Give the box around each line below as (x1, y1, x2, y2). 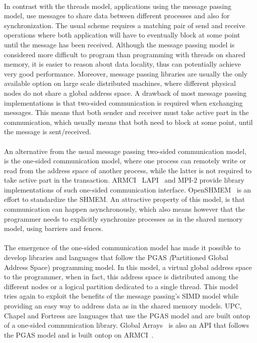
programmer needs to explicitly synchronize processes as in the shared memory (4, 213, 243, 224)
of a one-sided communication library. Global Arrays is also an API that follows (4, 320, 249, 330)
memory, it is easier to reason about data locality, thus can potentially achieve (4, 59, 241, 69)
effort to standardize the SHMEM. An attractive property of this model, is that (4, 194, 245, 204)
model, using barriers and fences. (4, 223, 104, 233)
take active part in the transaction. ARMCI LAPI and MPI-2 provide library (4, 175, 245, 185)
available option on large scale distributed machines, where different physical (4, 78, 236, 88)
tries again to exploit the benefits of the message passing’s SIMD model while (4, 291, 239, 301)
